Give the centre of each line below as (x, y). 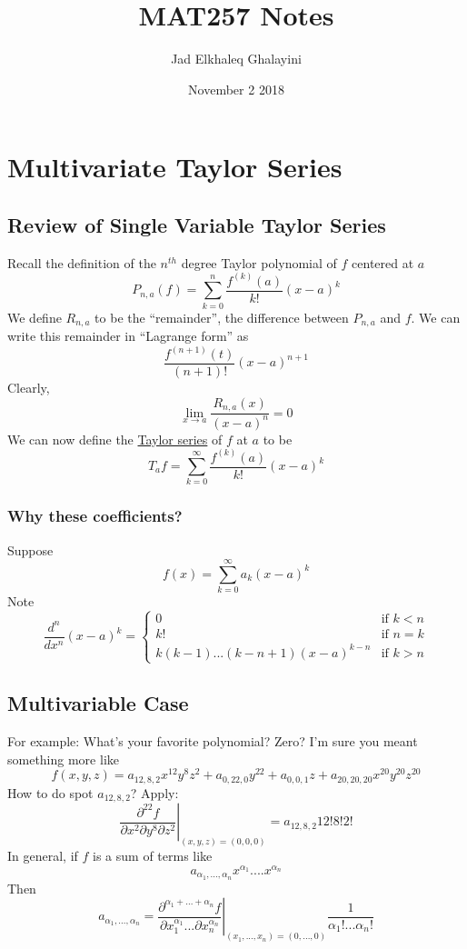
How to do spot (50, 792)
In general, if (43, 856)
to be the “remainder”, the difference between (222, 317)
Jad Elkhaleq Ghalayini (236, 59)
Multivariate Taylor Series (175, 167)
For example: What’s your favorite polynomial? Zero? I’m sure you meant (213, 741)
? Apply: (154, 792)
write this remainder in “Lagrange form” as (128, 335)
